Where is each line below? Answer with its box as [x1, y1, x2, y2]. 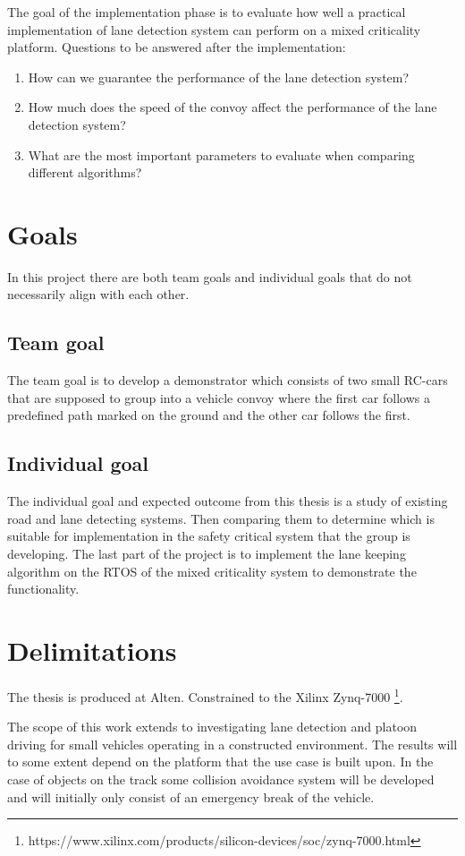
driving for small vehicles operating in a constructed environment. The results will [7, 734, 458, 753]
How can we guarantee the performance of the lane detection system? [28, 67, 410, 86]
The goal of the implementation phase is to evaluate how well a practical [7, 3, 406, 21]
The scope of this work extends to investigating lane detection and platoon [7, 717, 418, 736]
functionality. [7, 579, 80, 598]
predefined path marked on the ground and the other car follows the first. [7, 406, 410, 424]
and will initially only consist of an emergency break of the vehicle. [7, 787, 375, 806]
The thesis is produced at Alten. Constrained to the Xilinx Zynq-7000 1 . [7, 684, 403, 706]
